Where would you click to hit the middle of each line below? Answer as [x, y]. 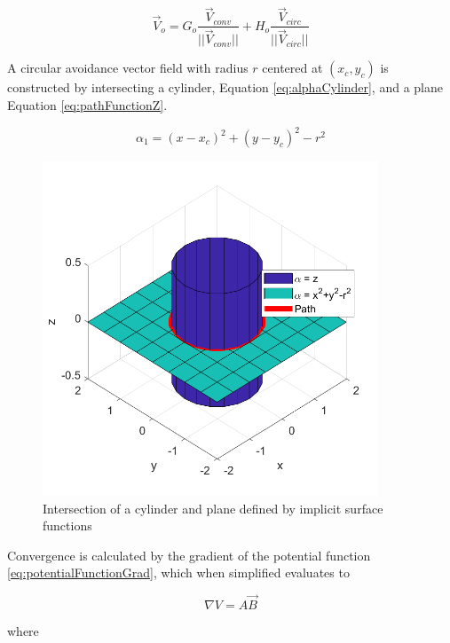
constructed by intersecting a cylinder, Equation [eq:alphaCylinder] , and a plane [225, 87]
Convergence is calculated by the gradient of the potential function [189, 555]
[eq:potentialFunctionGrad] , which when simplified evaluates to [178, 572]
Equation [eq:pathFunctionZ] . [87, 104]
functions [67, 525]
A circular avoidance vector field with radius [128, 68]
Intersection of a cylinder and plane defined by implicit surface [213, 508]
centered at [292, 68]
